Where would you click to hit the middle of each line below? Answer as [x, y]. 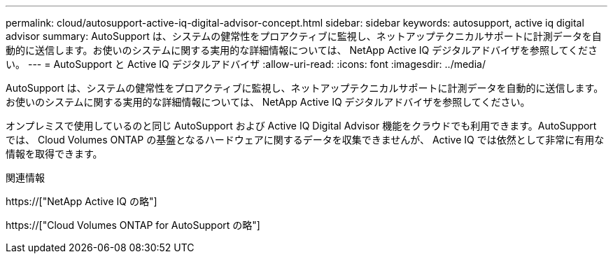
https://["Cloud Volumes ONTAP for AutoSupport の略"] [133, 225]
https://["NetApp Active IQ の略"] [82, 201]
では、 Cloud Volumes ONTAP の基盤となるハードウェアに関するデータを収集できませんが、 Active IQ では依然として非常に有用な [305, 140]
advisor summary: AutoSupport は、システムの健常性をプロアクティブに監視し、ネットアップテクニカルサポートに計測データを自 [304, 36]
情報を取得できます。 [54, 154]
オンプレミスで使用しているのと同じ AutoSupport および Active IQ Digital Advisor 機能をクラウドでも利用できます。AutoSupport [301, 126]
